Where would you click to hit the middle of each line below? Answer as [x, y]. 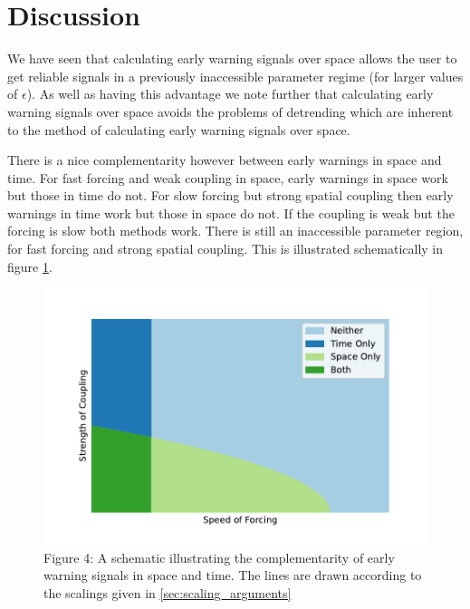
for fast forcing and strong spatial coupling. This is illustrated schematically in [225, 249]
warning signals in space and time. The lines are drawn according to [233, 575]
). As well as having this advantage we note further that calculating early [230, 94]
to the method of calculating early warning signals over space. [179, 129]
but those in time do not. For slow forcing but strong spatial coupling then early [230, 195]
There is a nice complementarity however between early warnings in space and [225, 160]
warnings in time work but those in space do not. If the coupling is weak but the [231, 213]
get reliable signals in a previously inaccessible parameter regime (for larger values [235, 76]
